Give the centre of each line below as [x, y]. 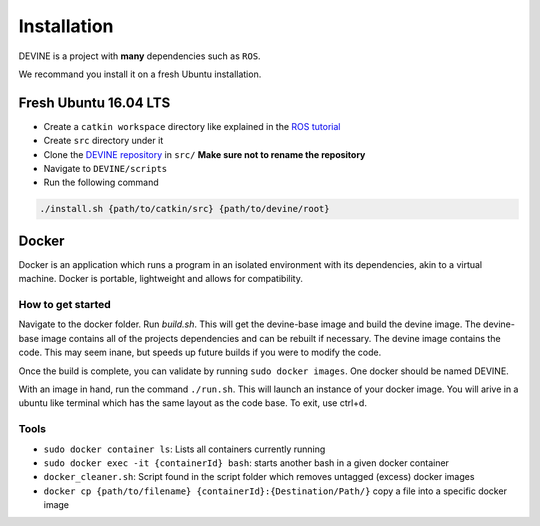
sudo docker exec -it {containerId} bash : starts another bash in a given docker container [246, 462]
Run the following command [101, 182]
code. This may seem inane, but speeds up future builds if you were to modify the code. [200, 352]
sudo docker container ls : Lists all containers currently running [184, 449]
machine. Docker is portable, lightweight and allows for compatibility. [161, 279]
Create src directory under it [103, 141]
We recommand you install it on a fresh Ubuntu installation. [140, 74]
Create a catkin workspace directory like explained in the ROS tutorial [192, 126]
